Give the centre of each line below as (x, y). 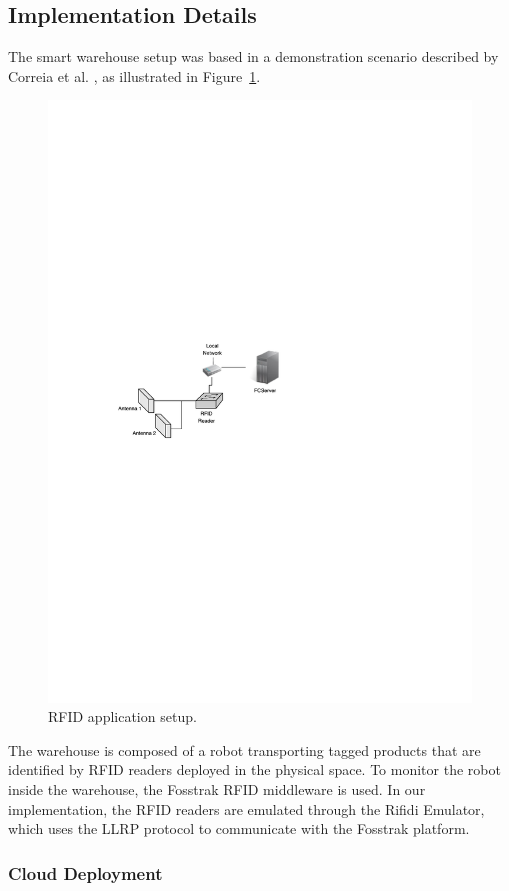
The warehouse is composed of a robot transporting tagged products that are (244, 749)
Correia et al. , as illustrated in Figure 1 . (134, 75)
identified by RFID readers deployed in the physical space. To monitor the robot (254, 769)
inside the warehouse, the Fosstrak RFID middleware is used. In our (217, 788)
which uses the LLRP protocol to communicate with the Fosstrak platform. (239, 828)
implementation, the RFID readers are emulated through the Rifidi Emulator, (246, 808)
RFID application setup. (122, 716)
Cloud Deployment (85, 872)
